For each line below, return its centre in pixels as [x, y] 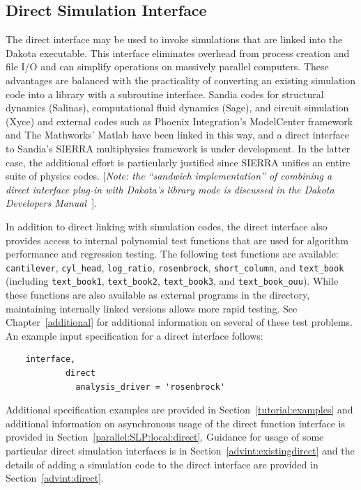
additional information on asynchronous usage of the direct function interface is [176, 423]
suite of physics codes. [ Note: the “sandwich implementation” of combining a [169, 176]
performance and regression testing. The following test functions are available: [172, 254]
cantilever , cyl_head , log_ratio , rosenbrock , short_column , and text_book [175, 267]
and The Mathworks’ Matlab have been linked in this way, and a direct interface [178, 135]
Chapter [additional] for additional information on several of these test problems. [179, 322]
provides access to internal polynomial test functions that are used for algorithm [177, 240]
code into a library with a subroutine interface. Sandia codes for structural [165, 94]
